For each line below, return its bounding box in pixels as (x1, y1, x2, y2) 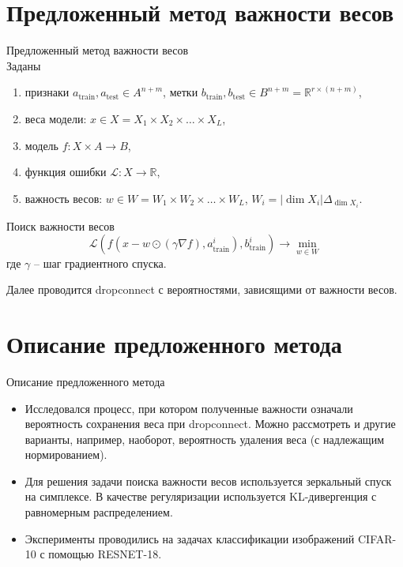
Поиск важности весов (6, 217, 115, 234)
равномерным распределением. (24, 504, 173, 520)
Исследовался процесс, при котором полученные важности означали (24, 400, 353, 416)
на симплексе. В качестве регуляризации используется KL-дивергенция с (24, 488, 377, 505)
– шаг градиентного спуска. (33, 254, 167, 271)
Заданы (6, 57, 41, 73)
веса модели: (24, 110, 87, 126)
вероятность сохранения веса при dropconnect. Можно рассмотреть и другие (24, 415, 396, 432)
